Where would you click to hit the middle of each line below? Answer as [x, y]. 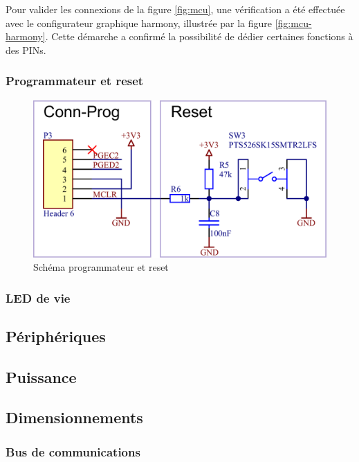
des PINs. [26, 50]
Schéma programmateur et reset [101, 267]
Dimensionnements [74, 417]
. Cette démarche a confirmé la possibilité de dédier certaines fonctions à [199, 36]
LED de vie [38, 297]
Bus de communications [73, 451]
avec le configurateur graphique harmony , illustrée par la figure [139, 23]
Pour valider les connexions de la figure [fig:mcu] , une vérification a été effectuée [175, 9]
